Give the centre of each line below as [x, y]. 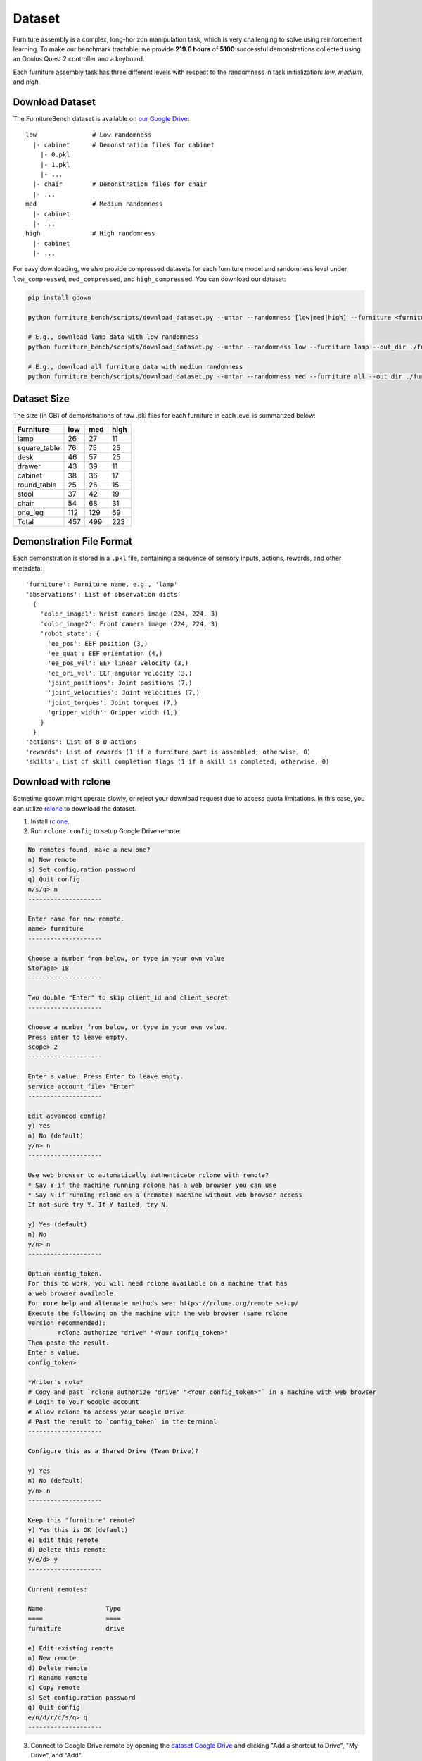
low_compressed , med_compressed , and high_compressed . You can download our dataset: [149, 279]
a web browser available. [72, 1293]
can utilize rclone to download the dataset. [75, 808]
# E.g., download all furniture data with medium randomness [135, 367]
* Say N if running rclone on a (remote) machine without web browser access [165, 1195]
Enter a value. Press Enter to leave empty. [106, 1077]
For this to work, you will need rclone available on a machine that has [158, 1283]
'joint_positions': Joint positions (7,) [120, 683]
